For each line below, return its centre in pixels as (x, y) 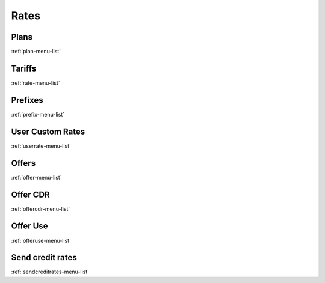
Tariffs (24, 68)
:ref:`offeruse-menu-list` (41, 240)
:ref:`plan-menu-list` (36, 52)
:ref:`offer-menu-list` (37, 177)
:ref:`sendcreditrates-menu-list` (50, 272)
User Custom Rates (48, 131)
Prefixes (27, 100)
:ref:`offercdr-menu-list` (41, 209)
